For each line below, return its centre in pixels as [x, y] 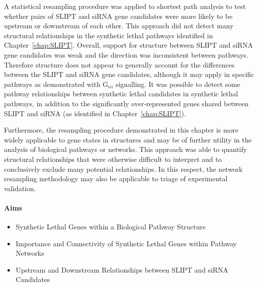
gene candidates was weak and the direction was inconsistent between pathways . [126, 54]
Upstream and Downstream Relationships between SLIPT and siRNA [122, 269]
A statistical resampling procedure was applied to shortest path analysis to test [125, 6]
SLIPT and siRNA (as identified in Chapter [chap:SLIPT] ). [95, 113]
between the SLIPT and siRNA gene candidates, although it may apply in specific [129, 74]
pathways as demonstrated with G [56, 84]
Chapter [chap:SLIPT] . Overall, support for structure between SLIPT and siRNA [129, 45]
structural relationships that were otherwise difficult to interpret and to [113, 159]
